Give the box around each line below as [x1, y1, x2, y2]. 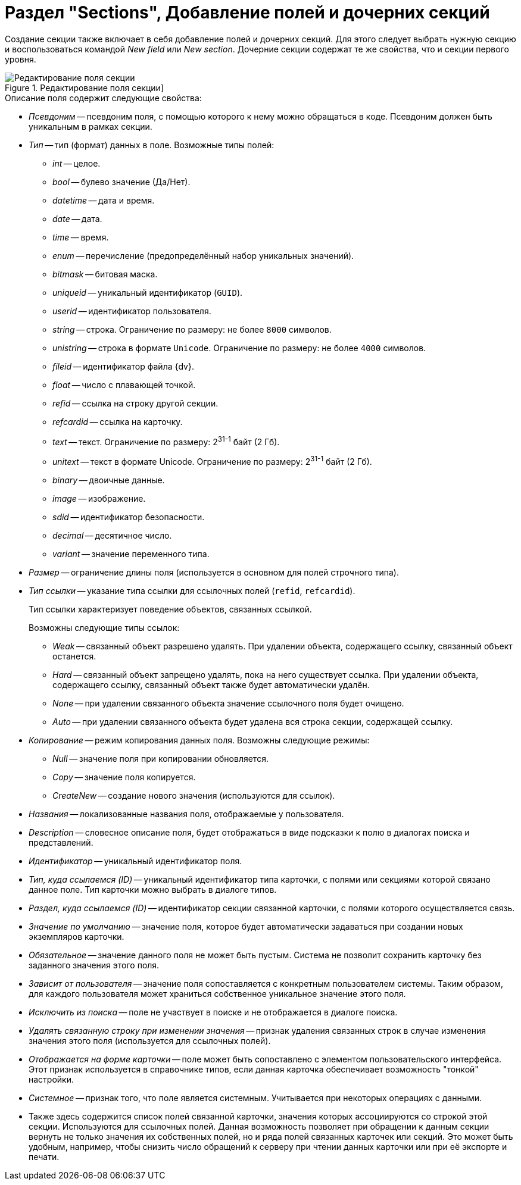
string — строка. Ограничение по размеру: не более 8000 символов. [52, 324, 332, 334]
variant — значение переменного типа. [52, 549, 210, 559]
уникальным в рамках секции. [29, 121, 152, 132]
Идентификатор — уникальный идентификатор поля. [29, 856, 242, 867]
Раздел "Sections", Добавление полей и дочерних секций [5, 2, 490, 23]
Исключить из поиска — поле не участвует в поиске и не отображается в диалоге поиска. [29, 1007, 398, 1018]
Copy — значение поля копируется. [52, 772, 196, 783]
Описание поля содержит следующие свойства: [5, 92, 202, 103]
